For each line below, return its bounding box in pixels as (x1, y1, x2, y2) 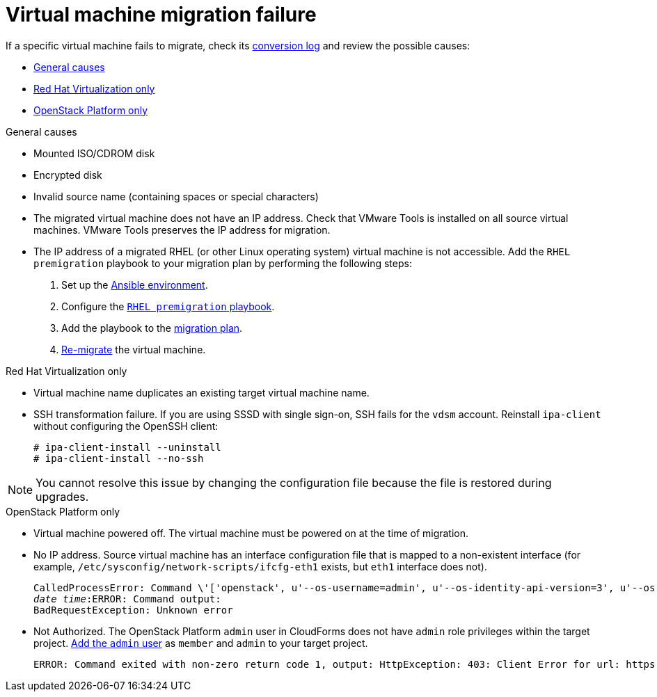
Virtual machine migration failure (6, 3, 317, 26)
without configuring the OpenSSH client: (33, 419, 219, 432)
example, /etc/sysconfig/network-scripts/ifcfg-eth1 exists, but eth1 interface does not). (33, 560, 487, 572)
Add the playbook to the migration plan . (61, 321, 243, 334)
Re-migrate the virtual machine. (61, 343, 206, 355)
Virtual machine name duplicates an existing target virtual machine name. (33, 386, 370, 399)
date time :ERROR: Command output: (33, 593, 221, 604)
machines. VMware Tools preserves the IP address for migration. (33, 223, 331, 236)
